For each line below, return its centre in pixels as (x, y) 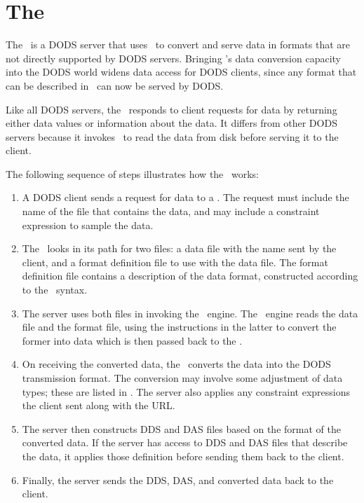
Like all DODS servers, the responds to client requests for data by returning (171, 109)
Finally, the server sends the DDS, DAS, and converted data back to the (178, 480)
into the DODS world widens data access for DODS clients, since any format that (181, 72)
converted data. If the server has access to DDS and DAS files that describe (185, 442)
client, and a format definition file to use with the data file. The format (175, 262)
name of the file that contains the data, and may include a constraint (171, 211)
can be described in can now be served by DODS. (115, 85)
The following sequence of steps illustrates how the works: (133, 173)
